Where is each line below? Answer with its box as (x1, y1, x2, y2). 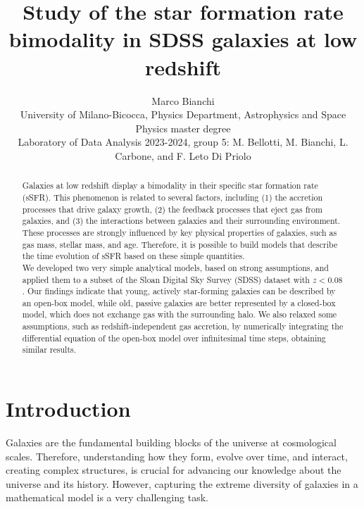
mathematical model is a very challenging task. (6, 490, 208, 505)
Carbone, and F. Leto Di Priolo (115, 148, 251, 163)
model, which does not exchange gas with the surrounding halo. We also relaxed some (22, 308, 337, 320)
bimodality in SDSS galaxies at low (8, 25, 358, 54)
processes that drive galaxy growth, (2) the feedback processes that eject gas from (22, 203, 322, 215)
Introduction (6, 394, 131, 423)
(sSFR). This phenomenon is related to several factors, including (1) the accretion (22, 191, 323, 203)
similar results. (22, 344, 77, 356)
